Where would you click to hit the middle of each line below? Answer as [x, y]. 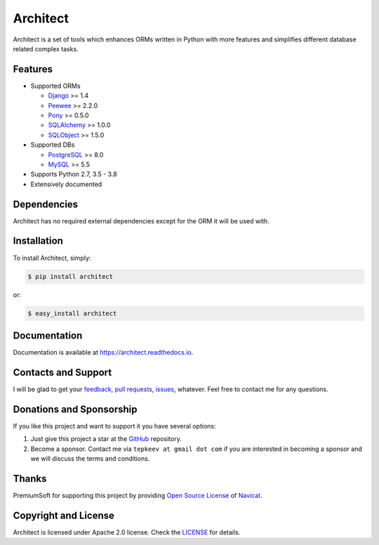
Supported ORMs [55, 86]
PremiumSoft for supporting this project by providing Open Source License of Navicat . [138, 495]
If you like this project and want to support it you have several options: [114, 426]
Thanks [30, 479]
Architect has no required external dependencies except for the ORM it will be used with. [141, 221]
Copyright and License [64, 515]
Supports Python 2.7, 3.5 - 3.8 [74, 174]
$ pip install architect [71, 276]
